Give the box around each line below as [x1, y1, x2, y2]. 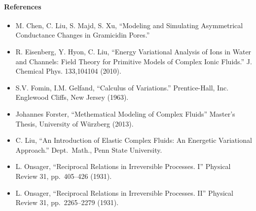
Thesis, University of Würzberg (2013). [15, 118, 134, 128]
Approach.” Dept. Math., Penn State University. [15, 144, 162, 155]
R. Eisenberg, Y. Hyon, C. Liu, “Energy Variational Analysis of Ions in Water [15, 46, 252, 56]
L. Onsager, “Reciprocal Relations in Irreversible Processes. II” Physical [15, 187, 233, 198]
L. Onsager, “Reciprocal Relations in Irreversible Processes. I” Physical [15, 161, 231, 171]
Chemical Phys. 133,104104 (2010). [15, 66, 121, 76]
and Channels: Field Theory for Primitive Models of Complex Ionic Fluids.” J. [15, 56, 252, 66]
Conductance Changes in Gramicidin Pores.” [15, 30, 150, 40]
